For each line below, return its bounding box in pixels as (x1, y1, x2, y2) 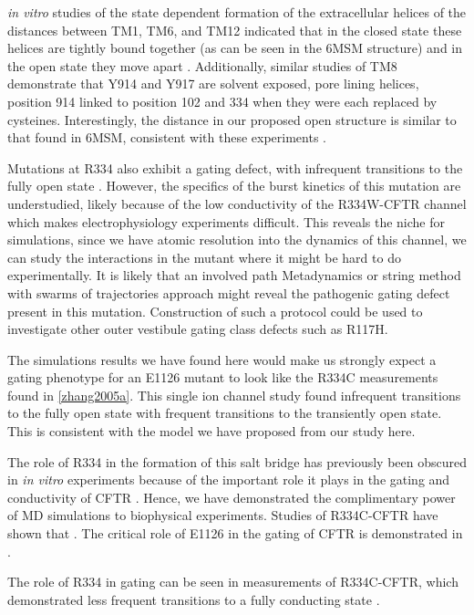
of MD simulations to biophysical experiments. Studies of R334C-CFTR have (7, 506, 438, 525)
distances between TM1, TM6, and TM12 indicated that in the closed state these (7, 20, 462, 39)
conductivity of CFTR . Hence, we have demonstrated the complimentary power (7, 487, 456, 506)
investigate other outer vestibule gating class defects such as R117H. (7, 319, 388, 339)
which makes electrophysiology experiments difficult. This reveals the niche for (7, 212, 446, 231)
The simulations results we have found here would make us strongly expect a (7, 349, 437, 369)
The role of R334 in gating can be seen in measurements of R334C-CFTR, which (7, 572, 459, 591)
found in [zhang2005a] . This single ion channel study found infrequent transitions (7, 385, 461, 404)
